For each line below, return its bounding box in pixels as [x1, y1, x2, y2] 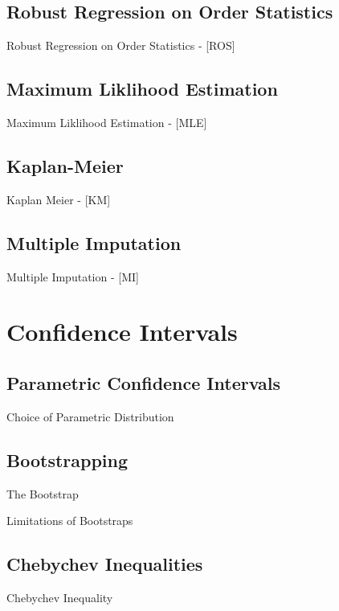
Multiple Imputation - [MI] [6, 268, 139, 285]
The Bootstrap [6, 485, 79, 502]
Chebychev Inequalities [6, 552, 203, 576]
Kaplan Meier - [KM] [6, 191, 111, 207]
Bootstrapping [6, 447, 129, 472]
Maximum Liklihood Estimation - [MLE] [6, 114, 207, 130]
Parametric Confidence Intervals [6, 370, 281, 395]
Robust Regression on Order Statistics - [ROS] [6, 37, 235, 54]
